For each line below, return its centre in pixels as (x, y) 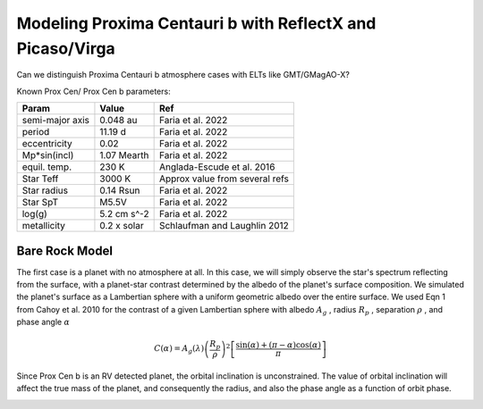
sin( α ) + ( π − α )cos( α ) (279, 345)
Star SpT (40, 203)
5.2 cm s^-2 (124, 214)
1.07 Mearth (124, 155)
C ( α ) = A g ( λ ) (179, 350)
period (36, 132)
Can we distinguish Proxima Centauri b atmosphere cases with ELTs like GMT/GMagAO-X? (183, 75)
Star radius (45, 190)
